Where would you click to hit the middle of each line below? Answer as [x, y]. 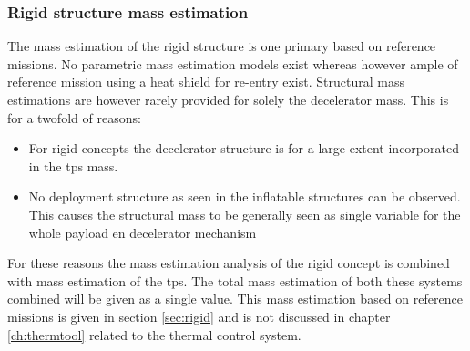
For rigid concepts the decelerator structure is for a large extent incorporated [244, 148]
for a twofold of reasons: [74, 117]
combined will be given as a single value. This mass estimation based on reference [235, 299]
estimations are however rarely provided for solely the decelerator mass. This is [228, 99]
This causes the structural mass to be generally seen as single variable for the [245, 214]
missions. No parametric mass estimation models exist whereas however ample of [233, 63]
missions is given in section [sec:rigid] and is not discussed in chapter [199, 316]
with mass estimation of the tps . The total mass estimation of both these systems [235, 280]
